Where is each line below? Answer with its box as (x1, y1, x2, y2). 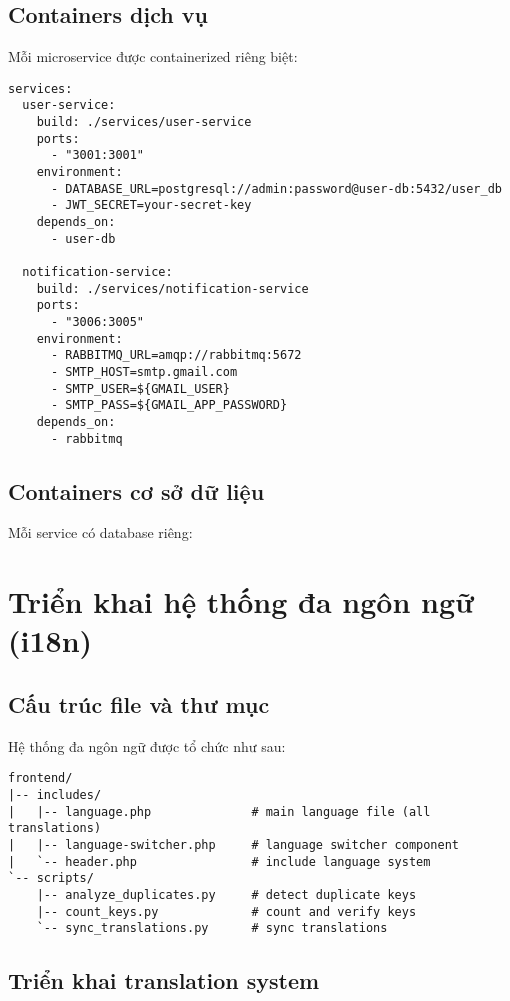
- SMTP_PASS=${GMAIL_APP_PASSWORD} (50, 398, 288, 413)
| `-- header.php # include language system (8, 854, 431, 869)
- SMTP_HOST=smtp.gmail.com (50, 364, 238, 379)
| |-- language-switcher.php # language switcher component (8, 838, 460, 853)
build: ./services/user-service (36, 115, 252, 130)
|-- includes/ (8, 788, 102, 803)
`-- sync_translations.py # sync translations (36, 921, 388, 936)
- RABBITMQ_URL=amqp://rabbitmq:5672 (50, 348, 302, 363)
